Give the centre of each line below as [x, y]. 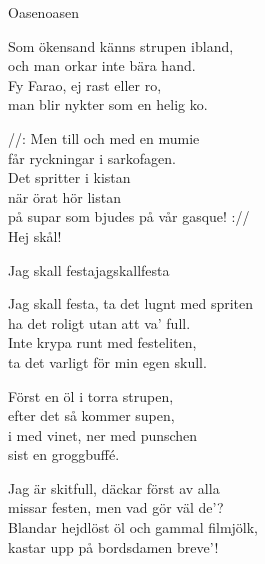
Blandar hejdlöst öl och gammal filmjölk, [133, 527]
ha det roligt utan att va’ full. [99, 322]
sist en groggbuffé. [64, 454]
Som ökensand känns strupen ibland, [121, 45]
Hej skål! [35, 235]
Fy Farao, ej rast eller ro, [85, 84]
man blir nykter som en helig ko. [108, 104]
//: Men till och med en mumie [104, 137]
